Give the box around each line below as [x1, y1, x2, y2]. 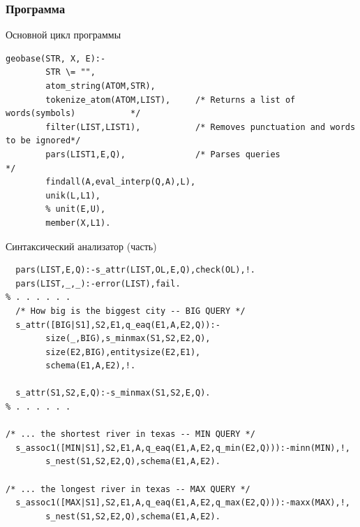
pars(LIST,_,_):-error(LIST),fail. [15, 278, 181, 289]
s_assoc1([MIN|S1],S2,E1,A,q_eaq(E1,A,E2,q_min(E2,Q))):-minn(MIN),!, [15, 442, 350, 453]
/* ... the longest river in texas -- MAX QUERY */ [6, 484, 250, 494]
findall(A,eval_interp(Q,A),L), [45, 177, 196, 187]
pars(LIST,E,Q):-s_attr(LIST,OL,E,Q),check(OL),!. [15, 265, 255, 275]
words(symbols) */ [6, 108, 141, 119]
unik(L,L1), [45, 190, 101, 201]
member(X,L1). [45, 217, 111, 228]
